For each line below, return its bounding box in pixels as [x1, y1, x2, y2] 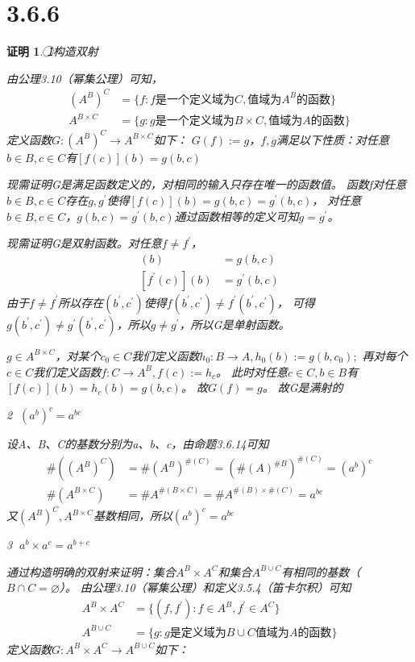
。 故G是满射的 [262, 379, 343, 396]
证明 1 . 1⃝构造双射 [6, 43, 98, 60]
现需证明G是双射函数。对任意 [6, 235, 162, 252]
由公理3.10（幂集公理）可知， [6, 69, 163, 86]
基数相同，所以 [93, 507, 172, 524]
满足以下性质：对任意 [276, 131, 390, 148]
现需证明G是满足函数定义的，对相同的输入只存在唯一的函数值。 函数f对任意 [6, 176, 407, 193]
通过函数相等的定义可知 [174, 207, 299, 224]
